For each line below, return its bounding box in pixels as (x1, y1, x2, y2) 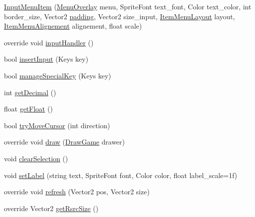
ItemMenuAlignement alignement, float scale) (4, 21, 142, 31)
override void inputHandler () (4, 37, 94, 47)
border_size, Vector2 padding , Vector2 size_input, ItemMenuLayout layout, (4, 11, 235, 21)
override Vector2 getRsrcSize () (4, 203, 99, 213)
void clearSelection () (4, 153, 68, 163)
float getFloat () (4, 104, 53, 114)
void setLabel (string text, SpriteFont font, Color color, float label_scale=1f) (4, 170, 237, 180)
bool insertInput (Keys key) (4, 54, 89, 64)
